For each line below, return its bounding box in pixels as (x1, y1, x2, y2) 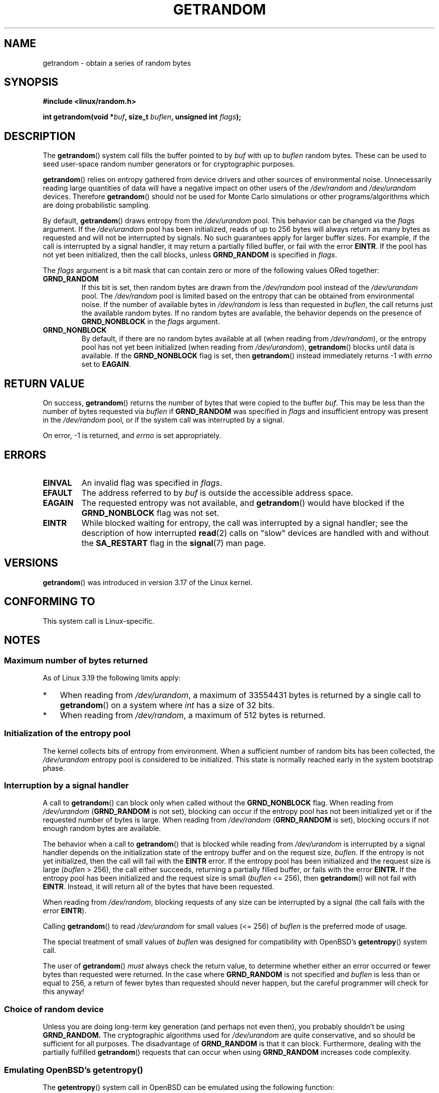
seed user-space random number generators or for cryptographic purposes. (43, 160, 295, 169)
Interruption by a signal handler (4, 780, 129, 790)
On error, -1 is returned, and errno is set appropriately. (43, 431, 222, 440)
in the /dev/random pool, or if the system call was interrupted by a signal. (43, 416, 285, 425)
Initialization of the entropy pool (4, 728, 131, 739)
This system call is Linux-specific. (43, 616, 155, 625)
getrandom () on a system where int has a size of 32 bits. (60, 700, 275, 710)
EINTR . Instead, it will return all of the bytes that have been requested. (43, 882, 274, 891)
